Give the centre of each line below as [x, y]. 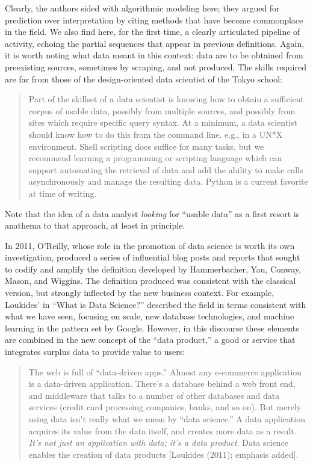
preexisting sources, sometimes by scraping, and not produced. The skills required [156, 66]
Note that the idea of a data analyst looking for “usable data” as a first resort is [152, 213]
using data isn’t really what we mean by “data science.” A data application [167, 419]
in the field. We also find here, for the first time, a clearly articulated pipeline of [153, 32]
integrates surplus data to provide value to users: [95, 352]
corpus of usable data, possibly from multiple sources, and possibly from [162, 110]
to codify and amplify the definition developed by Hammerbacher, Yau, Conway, [153, 269]
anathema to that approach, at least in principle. [95, 225]
